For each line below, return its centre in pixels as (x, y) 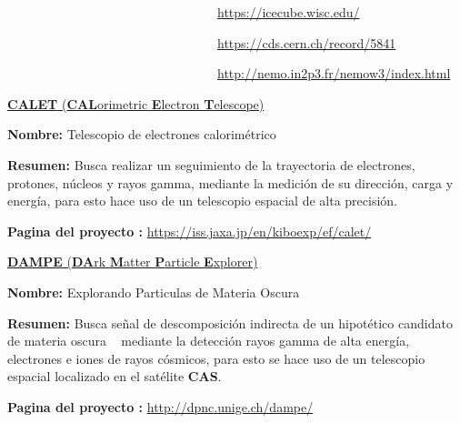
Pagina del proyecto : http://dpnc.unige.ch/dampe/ (160, 406)
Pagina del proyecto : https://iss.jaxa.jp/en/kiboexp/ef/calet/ (190, 231)
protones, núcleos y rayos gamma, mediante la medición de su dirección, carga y (230, 182)
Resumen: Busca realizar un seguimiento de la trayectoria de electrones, (211, 164)
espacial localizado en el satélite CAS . (115, 376)
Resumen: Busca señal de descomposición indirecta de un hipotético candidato (230, 322)
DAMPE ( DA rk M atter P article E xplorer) (133, 262)
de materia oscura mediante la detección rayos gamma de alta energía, (209, 341)
